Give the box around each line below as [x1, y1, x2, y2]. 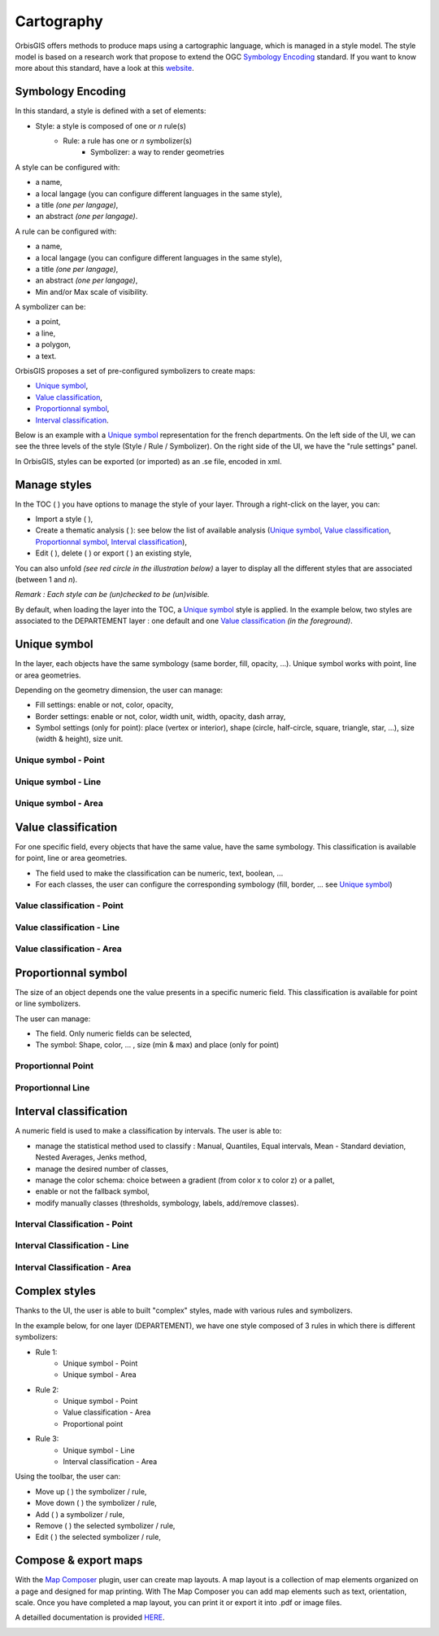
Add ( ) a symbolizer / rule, [35, 1509, 125, 1519]
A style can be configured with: [15, 162, 120, 172]
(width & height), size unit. [35, 734, 124, 744]
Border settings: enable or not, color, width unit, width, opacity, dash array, [35, 711, 286, 721]
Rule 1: [35, 1347, 58, 1357]
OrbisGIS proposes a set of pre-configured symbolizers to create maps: [15, 366, 256, 376]
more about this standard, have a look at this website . [15, 64, 194, 73]
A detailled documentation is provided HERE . [15, 1612, 165, 1622]
